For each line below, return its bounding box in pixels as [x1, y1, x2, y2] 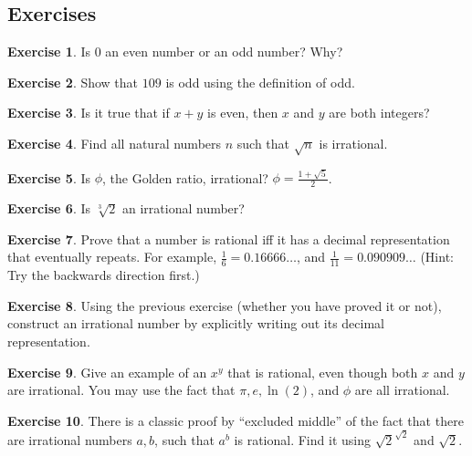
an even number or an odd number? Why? [105, 42, 343, 61]
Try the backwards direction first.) [7, 265, 200, 285]
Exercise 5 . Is [7, 168, 90, 187]
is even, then [207, 103, 278, 122]
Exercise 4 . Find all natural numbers [7, 133, 222, 152]
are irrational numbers [7, 430, 132, 449]
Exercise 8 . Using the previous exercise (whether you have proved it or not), [7, 295, 442, 315]
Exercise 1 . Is [7, 42, 90, 61]
